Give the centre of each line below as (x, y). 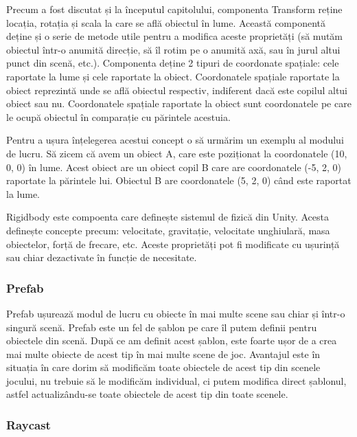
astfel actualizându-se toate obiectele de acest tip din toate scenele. (147, 394)
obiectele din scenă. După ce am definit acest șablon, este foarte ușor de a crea (172, 340)
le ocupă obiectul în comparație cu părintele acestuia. (118, 116)
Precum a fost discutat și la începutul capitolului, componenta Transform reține (174, 9)
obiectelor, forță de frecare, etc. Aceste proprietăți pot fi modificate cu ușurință (173, 244)
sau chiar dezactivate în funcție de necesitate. (102, 257)
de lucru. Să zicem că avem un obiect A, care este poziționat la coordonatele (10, (177, 153)
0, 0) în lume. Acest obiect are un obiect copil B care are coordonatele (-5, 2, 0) (174, 167)
